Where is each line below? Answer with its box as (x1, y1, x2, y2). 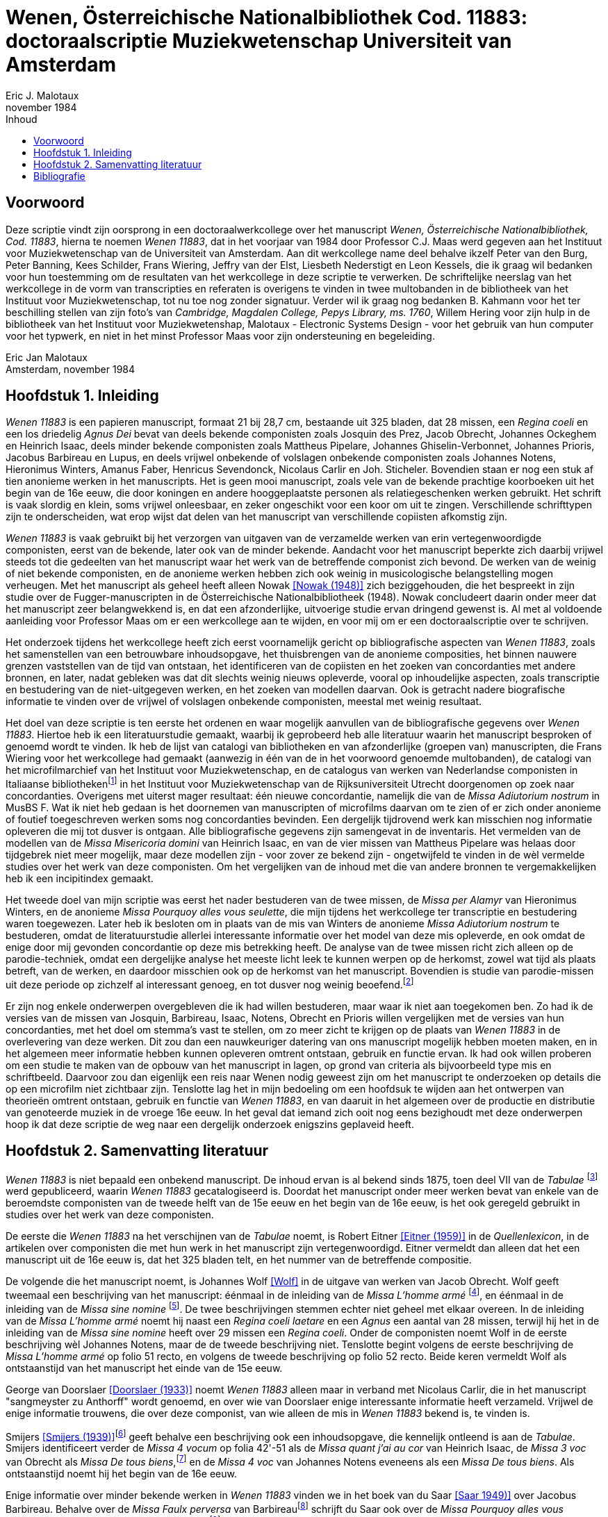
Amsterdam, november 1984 (6, 363, 135, 375)
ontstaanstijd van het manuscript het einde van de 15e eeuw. (6, 1361, 283, 1374)
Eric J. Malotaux (6, 89, 79, 101)
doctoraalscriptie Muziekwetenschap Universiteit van (6, 29, 512, 53)
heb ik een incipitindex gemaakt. (6, 872, 154, 885)
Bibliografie (33, 169, 85, 182)
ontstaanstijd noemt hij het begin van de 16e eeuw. (6, 1467, 237, 1479)
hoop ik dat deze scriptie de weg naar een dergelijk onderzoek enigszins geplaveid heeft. (6, 1118, 414, 1130)
